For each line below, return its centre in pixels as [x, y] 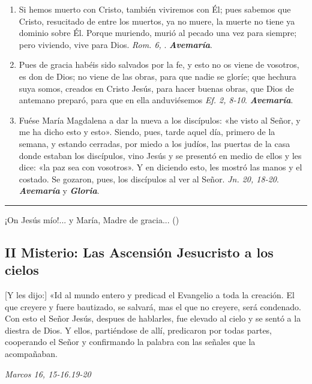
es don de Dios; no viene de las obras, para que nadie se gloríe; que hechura [157, 76]
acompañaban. [31, 354]
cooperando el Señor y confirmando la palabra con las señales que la [130, 342]
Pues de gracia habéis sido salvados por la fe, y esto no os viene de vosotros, [159, 64]
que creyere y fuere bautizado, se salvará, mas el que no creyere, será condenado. [153, 306]
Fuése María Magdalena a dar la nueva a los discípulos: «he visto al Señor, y [160, 120]
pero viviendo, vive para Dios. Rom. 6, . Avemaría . [115, 44]
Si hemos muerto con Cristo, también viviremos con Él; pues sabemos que [155, 9]
